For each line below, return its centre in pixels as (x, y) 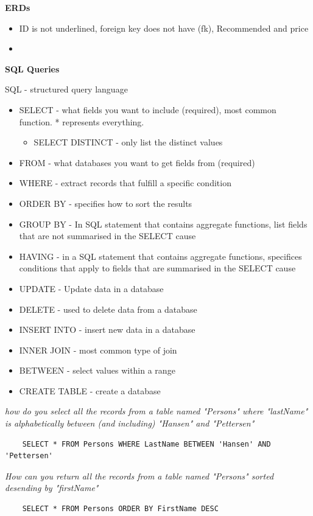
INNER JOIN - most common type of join (98, 350)
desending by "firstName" (52, 488)
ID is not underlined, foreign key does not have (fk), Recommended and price (164, 28)
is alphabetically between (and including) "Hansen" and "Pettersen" (130, 423)
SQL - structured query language (66, 89)
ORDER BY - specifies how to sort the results (106, 203)
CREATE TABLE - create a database (90, 390)
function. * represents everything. (82, 121)
